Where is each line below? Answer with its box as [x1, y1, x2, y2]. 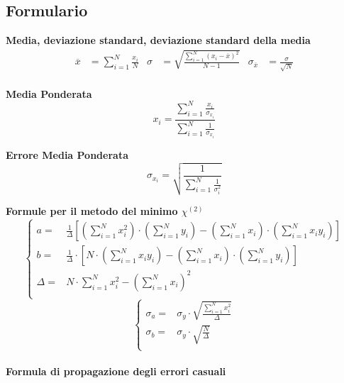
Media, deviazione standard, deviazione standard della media [6, 33, 311, 48]
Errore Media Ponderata [6, 147, 128, 162]
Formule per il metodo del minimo [6, 204, 178, 218]
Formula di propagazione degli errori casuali [6, 364, 226, 379]
